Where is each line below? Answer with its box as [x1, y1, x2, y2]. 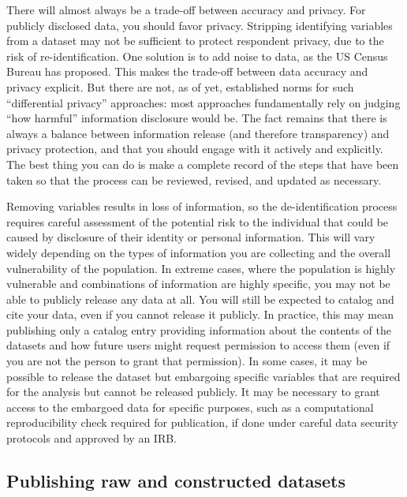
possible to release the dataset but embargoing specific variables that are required [6, 368, 401, 384]
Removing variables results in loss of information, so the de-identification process [6, 198, 398, 215]
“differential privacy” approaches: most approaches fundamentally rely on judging [6, 94, 401, 110]
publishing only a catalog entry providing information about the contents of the [6, 321, 392, 338]
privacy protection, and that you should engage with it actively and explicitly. [6, 140, 383, 157]
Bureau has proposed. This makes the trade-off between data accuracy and [6, 63, 368, 80]
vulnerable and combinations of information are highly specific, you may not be [6, 275, 390, 292]
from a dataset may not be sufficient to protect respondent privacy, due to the [6, 32, 384, 49]
